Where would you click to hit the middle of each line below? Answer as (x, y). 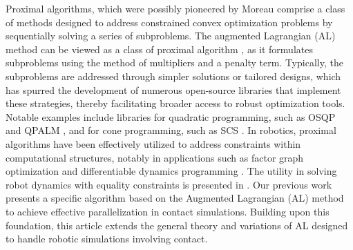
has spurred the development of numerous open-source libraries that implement (173, 89)
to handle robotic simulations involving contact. (107, 239)
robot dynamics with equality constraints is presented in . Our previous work (169, 184)
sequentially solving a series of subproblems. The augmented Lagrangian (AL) (171, 36)
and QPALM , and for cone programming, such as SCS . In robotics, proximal (171, 130)
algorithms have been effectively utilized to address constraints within (153, 143)
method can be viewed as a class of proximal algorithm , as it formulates (159, 49)
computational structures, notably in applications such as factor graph (155, 157)
